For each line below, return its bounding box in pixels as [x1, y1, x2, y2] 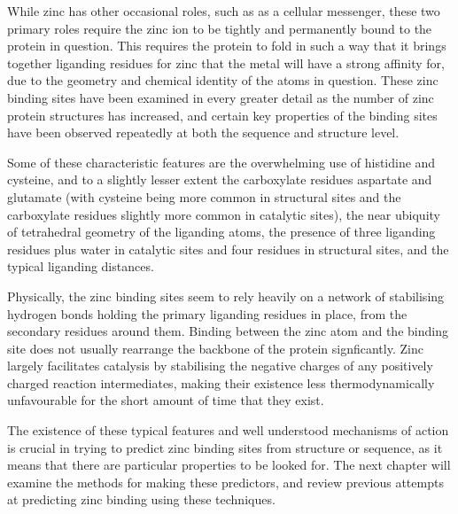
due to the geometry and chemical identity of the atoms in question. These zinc [7, 71, 439, 90]
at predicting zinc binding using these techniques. [7, 490, 276, 509]
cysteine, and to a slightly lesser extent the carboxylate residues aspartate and [7, 170, 432, 189]
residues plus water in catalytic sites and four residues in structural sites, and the [7, 239, 449, 258]
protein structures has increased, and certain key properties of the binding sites [7, 105, 438, 124]
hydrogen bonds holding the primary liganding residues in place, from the [7, 304, 408, 323]
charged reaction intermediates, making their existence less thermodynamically [7, 373, 435, 392]
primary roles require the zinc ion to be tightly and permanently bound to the [7, 19, 432, 37]
